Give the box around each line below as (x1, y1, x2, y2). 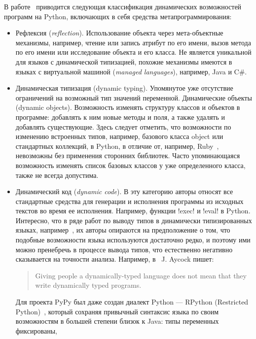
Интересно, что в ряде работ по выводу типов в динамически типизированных (15, 215, 252, 225)
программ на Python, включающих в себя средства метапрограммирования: (4, 11, 232, 21)
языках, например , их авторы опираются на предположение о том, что (15, 225, 230, 235)
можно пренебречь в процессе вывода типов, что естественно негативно (15, 244, 233, 254)
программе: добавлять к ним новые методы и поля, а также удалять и (15, 111, 225, 122)
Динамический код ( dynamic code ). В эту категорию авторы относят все (15, 186, 233, 197)
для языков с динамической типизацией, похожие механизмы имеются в (15, 56, 232, 67)
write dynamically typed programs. (35, 280, 142, 290)
